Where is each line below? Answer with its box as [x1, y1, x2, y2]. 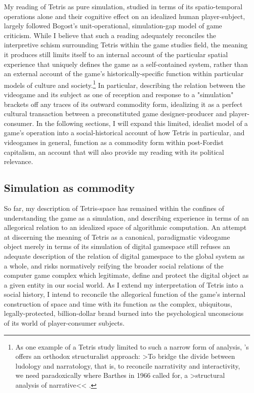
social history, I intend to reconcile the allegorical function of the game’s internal [4, 289, 246, 299]
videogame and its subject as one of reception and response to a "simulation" [4, 89, 233, 99]
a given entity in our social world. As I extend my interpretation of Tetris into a [4, 279, 244, 290]
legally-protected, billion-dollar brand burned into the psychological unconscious [4, 308, 244, 318]
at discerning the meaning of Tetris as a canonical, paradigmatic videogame [4, 231, 230, 242]
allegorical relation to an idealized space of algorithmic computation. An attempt [4, 222, 247, 232]
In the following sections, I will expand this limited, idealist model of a [36, 118, 248, 128]
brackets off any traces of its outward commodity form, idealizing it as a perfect [4, 99, 243, 109]
